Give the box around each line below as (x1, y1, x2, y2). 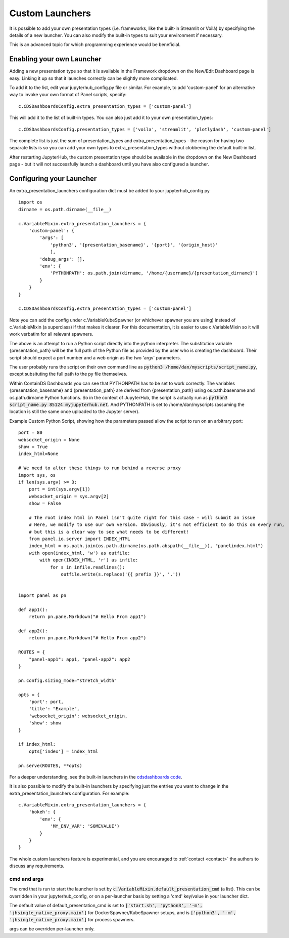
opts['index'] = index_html (28, 748, 99, 754)
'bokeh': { (28, 809, 56, 815)
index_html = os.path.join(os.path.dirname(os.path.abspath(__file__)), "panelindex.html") (28, 543, 264, 549)
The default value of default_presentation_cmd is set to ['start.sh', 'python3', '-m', (9, 903, 203, 909)
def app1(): (18, 606, 48, 613)
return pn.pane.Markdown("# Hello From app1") (28, 614, 147, 620)
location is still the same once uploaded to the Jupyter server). (9, 409, 140, 415)
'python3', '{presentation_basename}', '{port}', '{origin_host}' (50, 242, 218, 248)
